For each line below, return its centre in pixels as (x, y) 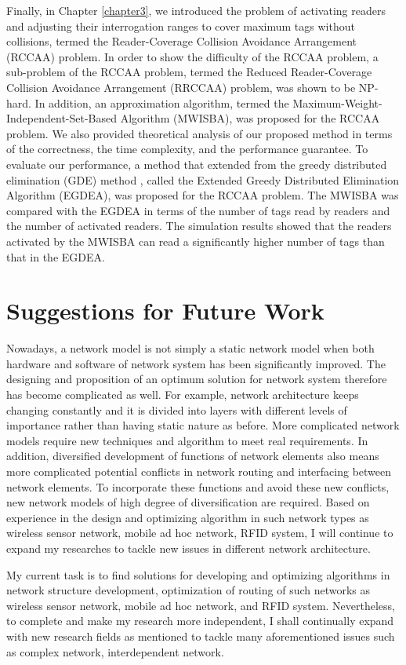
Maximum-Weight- (337, 102)
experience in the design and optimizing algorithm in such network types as (188, 517)
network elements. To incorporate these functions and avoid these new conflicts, (198, 486)
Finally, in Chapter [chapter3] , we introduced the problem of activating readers (196, 10)
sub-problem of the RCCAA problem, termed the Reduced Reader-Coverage (189, 72)
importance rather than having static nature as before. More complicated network (203, 425)
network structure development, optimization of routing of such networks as (188, 590)
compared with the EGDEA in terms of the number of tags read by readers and (198, 210)
